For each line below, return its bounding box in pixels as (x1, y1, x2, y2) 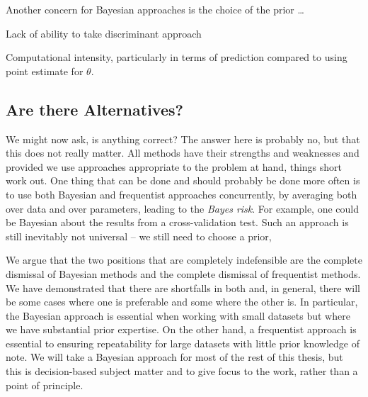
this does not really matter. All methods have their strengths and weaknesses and (6, 145, 360, 160)
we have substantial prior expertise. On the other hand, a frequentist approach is (6, 322, 357, 337)
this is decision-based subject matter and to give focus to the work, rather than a (6, 364, 358, 379)
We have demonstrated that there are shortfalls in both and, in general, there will (6, 280, 360, 295)
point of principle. (6, 377, 84, 392)
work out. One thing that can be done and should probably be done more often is (6, 173, 360, 188)
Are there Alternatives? (6, 98, 183, 120)
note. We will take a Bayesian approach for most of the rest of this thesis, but (6, 350, 343, 364)
